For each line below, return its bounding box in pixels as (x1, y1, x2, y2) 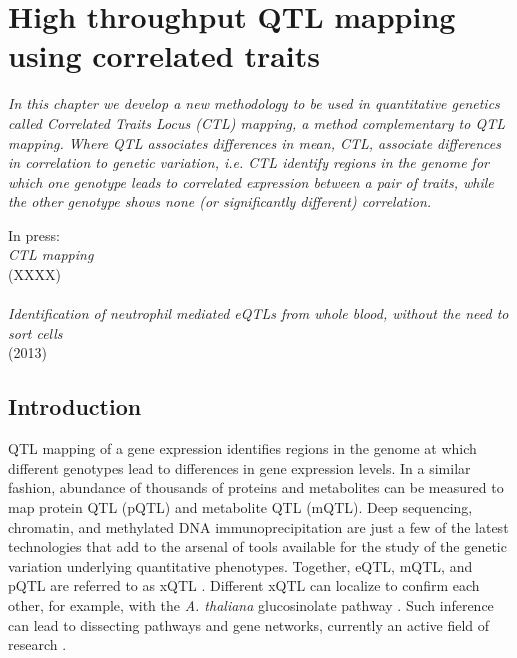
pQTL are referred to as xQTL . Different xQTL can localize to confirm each (8, 575, 480, 596)
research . (8, 634, 67, 655)
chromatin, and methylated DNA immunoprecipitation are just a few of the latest (8, 516, 509, 537)
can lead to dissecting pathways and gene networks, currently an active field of (8, 614, 490, 635)
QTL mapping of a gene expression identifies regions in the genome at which (8, 438, 477, 459)
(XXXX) (8, 264, 61, 285)
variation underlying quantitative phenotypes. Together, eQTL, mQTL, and (8, 555, 473, 576)
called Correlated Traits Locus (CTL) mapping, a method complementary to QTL (8, 112, 505, 133)
